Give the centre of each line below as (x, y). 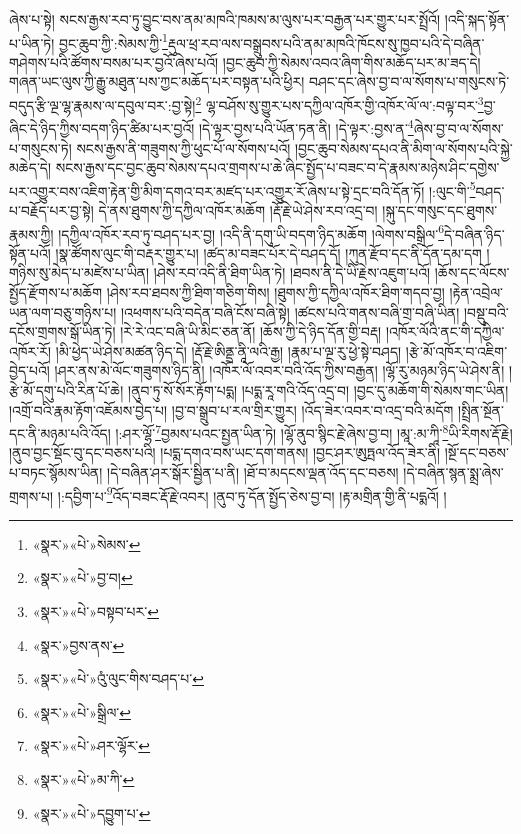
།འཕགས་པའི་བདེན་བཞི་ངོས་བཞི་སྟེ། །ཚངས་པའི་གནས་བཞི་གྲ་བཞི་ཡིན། (290, 311)
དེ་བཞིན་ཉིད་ (474, 233)
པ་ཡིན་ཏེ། (32, 42)
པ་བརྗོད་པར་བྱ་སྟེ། (51, 209)
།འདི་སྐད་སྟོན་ (477, 19)
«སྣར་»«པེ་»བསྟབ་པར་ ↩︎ (95, 611)
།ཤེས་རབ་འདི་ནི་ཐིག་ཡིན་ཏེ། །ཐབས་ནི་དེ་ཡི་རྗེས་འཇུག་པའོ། (292, 272)
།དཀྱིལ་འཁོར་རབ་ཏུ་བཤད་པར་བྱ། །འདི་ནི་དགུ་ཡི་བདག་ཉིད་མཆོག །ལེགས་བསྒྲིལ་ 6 (251, 232)
